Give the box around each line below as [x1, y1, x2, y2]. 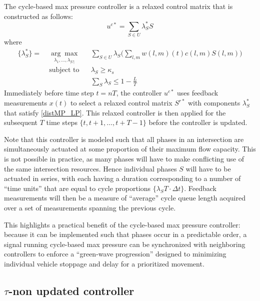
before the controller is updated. [148, 117, 247, 127]
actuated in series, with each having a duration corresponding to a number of [4, 173, 241, 183]
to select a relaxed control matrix [70, 97, 172, 108]
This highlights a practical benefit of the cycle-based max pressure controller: [4, 219, 240, 229]
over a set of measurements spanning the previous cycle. [4, 202, 176, 213]
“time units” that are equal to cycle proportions [4, 182, 151, 193]
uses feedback [177, 87, 218, 98]
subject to [49, 66, 79, 74]
